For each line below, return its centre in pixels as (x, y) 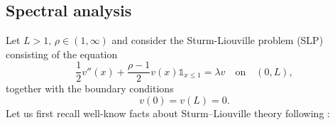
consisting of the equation (62, 54)
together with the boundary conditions (90, 88)
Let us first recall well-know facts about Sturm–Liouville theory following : (168, 113)
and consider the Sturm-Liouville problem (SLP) (218, 40)
